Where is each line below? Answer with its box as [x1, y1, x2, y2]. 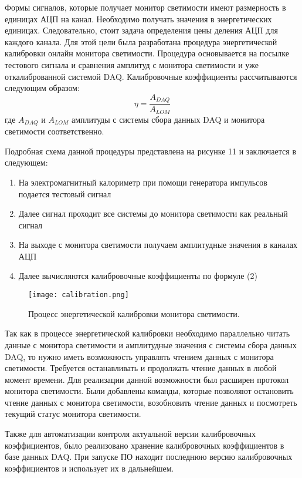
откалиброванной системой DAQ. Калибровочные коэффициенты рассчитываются [5, 70, 297, 82]
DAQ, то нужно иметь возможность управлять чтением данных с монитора [5, 350, 274, 362]
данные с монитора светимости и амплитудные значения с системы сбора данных [5, 338, 297, 351]
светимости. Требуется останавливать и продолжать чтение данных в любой [5, 362, 277, 374]
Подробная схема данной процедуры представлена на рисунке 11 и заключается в [5, 144, 296, 157]
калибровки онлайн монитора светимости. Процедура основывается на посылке [5, 47, 289, 59]
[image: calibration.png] [28, 291, 129, 299]
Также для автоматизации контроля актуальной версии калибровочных [5, 427, 256, 440]
